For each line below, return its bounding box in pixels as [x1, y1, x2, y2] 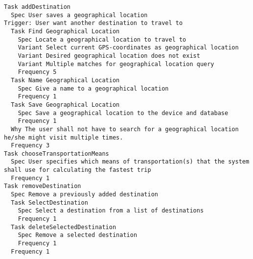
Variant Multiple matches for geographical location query [18, 60, 214, 68]
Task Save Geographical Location [11, 101, 120, 108]
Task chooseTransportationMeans [4, 150, 109, 157]
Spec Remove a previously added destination [11, 191, 158, 198]
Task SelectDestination [11, 199, 88, 206]
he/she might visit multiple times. [4, 134, 123, 141]
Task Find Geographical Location [11, 27, 120, 35]
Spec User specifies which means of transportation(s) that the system [11, 158, 250, 165]
